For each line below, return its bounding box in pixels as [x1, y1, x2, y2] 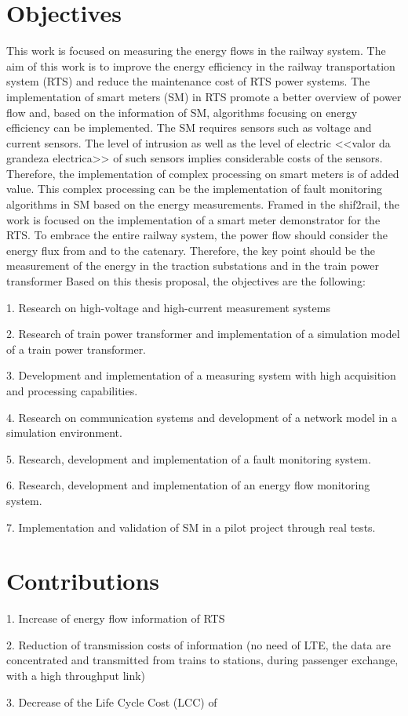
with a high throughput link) [6, 667, 146, 684]
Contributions [6, 565, 160, 597]
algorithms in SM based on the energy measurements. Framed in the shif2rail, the [6, 196, 399, 213]
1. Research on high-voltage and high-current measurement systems [6, 299, 330, 315]
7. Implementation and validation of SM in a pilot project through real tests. [6, 518, 376, 535]
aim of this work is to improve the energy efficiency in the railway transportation [6, 57, 395, 74]
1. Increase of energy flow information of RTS [6, 610, 225, 627]
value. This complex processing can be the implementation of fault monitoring [6, 180, 383, 197]
